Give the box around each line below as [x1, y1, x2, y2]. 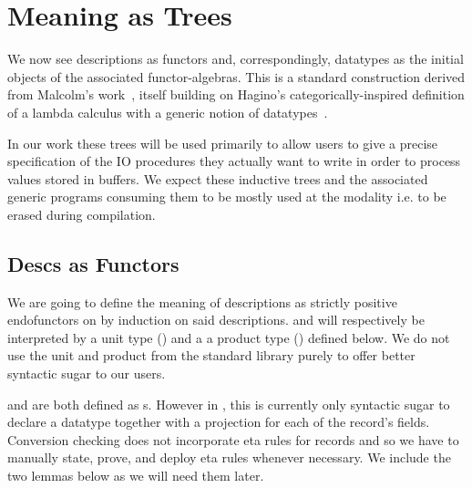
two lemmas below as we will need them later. [7, 466, 264, 485]
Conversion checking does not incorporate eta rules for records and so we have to [7, 430, 459, 449]
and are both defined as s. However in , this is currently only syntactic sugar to [7, 394, 450, 413]
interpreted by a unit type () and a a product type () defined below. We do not [7, 327, 450, 347]
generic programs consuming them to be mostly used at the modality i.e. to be [7, 187, 446, 206]
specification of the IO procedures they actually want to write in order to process [7, 151, 461, 171]
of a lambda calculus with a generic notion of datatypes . [7, 102, 328, 121]
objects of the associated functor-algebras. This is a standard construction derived [7, 67, 466, 86]
